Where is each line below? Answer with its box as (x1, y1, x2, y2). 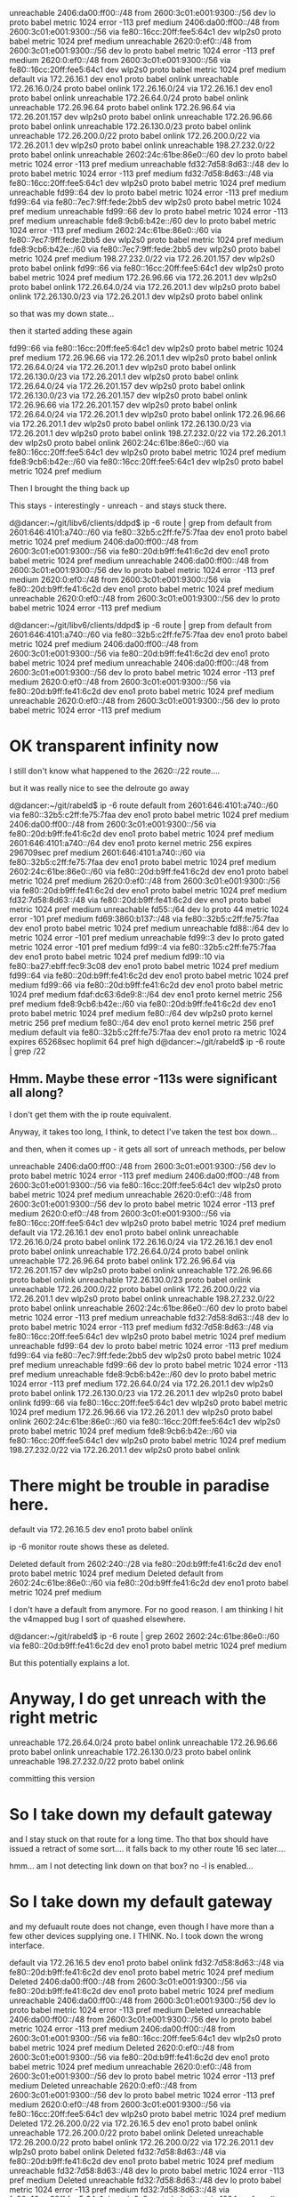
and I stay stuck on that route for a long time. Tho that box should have (9, 1833, 269, 1845)
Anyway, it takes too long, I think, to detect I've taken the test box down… (9, 1126, 278, 1137)
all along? (9, 1086, 64, 1101)
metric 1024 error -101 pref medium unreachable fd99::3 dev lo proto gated (9, 932, 285, 942)
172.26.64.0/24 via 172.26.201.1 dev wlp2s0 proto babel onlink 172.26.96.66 (9, 409, 286, 419)
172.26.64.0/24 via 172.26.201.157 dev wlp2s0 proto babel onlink (9, 381, 246, 391)
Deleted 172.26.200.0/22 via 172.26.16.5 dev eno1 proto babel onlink (9, 2118, 258, 2128)
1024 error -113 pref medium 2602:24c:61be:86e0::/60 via (9, 225, 222, 235)
